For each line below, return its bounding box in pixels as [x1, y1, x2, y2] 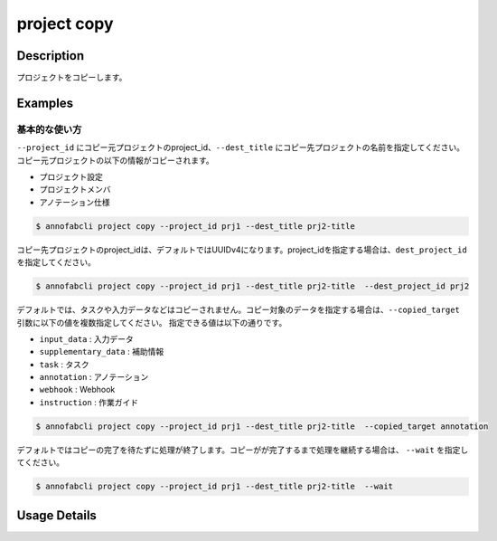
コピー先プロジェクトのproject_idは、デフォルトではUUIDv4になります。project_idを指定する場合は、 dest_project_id [16, 244, 467, 255]
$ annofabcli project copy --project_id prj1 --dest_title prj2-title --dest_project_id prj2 [35, 281, 470, 291]
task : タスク [39, 358, 89, 370]
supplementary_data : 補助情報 [39, 346, 164, 357]
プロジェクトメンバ [39, 184, 111, 195]
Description [16, 48, 85, 63]
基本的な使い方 [16, 123, 82, 136]
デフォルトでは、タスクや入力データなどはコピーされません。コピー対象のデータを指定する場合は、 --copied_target [16, 304, 461, 316]
